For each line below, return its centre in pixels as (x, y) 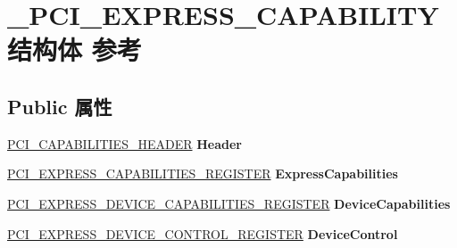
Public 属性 (60, 106)
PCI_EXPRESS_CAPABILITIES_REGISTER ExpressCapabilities (203, 174)
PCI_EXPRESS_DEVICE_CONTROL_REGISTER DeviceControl (203, 233)
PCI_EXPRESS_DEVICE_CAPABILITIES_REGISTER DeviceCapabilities (229, 203)
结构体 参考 (75, 50)
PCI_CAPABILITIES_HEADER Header (125, 143)
